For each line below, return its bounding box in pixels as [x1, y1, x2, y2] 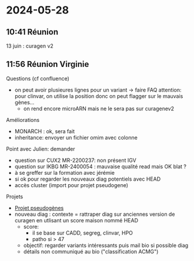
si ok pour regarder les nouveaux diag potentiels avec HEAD [14, 175, 161, 182]
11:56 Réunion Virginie [6, 59, 89, 69]
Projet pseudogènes [14, 204, 64, 211]
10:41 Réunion [6, 27, 59, 37]
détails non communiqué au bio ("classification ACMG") [23, 248, 159, 255]
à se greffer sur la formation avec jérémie [14, 169, 115, 176]
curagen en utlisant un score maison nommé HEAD [14, 216, 139, 223]
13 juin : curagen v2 [6, 42, 54, 49]
